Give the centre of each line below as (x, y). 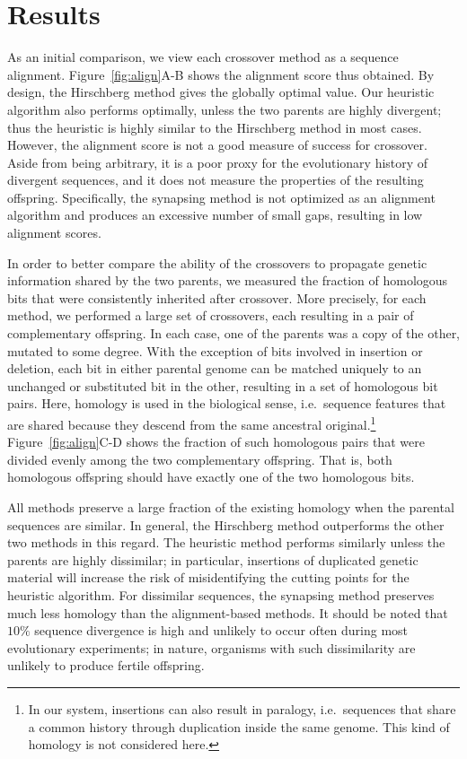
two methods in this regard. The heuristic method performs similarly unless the (226, 542)
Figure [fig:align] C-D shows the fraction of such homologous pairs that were (216, 442)
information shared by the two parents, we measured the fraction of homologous (228, 280)
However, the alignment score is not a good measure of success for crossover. (217, 145)
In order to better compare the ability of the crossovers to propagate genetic (217, 262)
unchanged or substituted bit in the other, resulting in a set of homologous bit (223, 385)
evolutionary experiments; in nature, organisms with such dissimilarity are (211, 647)
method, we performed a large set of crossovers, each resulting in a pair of (211, 315)
